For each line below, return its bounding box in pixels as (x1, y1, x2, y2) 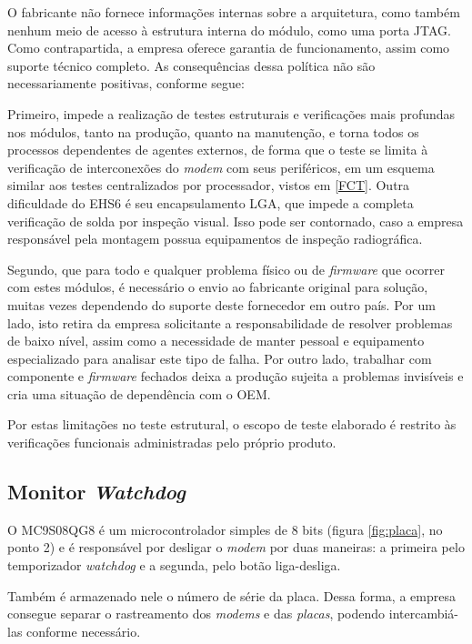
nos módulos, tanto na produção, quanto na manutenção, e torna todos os (7, 122, 419, 141)
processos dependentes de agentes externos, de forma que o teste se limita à (7, 140, 428, 159)
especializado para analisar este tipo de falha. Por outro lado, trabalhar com (7, 348, 432, 367)
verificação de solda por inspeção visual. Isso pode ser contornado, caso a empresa (7, 211, 464, 230)
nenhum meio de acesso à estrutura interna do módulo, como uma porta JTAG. (7, 20, 451, 39)
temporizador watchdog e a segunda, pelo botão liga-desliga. (7, 556, 341, 575)
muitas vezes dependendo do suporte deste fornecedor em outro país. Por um (7, 295, 436, 314)
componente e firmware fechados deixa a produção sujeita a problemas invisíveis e (7, 367, 464, 386)
